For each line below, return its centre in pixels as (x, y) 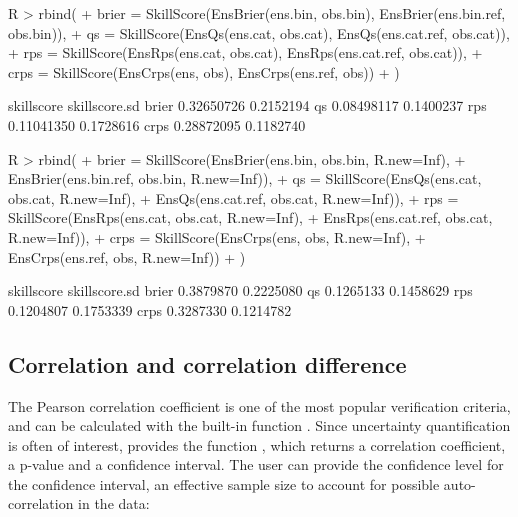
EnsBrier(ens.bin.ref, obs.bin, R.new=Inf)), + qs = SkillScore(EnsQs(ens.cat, (245, 178)
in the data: (114, 503)
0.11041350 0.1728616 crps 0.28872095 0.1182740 (157, 124)
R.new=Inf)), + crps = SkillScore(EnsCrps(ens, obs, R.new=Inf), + (217, 236)
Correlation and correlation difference (207, 363)
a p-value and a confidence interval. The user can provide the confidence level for (256, 464)
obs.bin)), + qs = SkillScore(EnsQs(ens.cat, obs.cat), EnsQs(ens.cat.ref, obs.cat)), (259, 32)
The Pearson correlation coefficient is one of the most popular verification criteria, (259, 405)
